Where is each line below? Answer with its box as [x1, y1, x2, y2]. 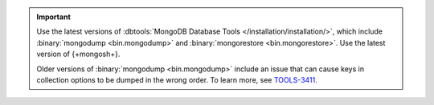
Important [36, 12, 72, 22]
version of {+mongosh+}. [36, 49, 121, 59]
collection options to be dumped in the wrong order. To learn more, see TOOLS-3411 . [36, 75, 317, 84]
